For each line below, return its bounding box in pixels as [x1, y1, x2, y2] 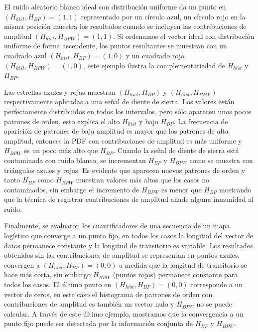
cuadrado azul [4, 50, 47, 60]
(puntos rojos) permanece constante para [113, 269, 238, 280]
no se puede [196, 299, 233, 309]
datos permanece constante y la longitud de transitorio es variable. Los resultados [4, 240, 254, 250]
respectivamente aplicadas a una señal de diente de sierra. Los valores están [4, 96, 235, 107]
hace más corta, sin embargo [4, 269, 91, 280]
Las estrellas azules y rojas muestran [4, 86, 116, 97]
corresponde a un [190, 279, 243, 290]
